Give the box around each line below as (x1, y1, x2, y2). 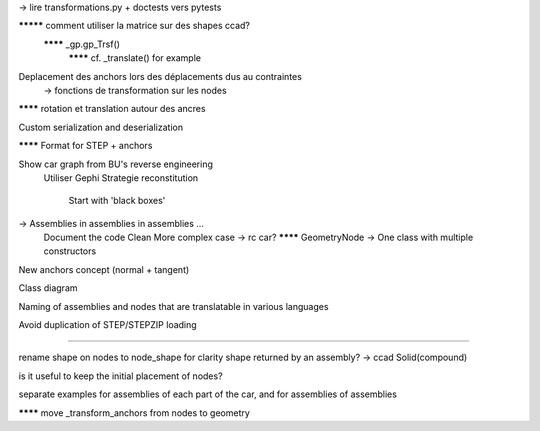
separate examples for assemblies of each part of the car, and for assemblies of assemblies (18, 388, 397, 400)
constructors (43, 245, 97, 257)
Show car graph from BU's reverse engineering (18, 158, 214, 170)
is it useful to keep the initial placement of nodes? (18, 370, 224, 382)
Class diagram (18, 282, 79, 294)
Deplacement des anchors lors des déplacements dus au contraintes (18, 70, 302, 82)
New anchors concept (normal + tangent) (18, 263, 190, 275)
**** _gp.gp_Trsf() (43, 38, 120, 50)
